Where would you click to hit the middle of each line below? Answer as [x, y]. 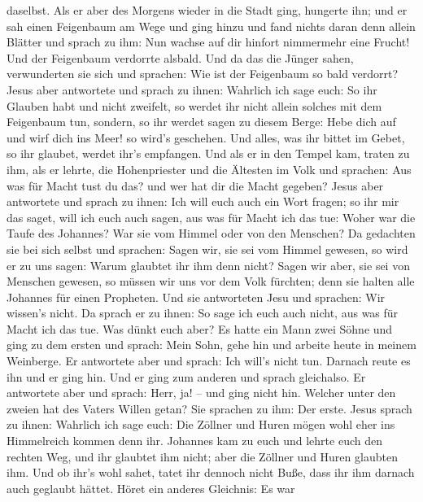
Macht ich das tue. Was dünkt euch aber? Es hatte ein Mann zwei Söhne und [200, 328]
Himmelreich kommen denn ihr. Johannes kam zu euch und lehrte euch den [194, 441]
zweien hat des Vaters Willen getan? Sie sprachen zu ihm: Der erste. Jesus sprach [209, 408]
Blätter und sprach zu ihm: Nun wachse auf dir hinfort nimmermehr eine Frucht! [208, 42]
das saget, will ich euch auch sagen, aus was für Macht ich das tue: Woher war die [211, 217]
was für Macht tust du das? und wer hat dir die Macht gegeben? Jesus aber [195, 185]
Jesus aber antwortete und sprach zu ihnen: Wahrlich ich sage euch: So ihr [192, 89]
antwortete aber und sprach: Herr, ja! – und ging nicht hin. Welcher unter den [201, 393]
